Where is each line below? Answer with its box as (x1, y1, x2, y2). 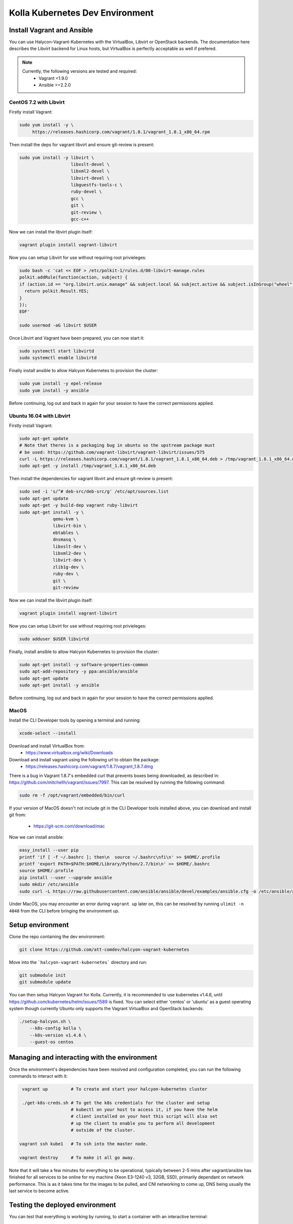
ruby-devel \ (71, 189, 102, 194)
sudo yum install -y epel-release (19, 381, 102, 386)
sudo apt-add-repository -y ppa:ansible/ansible (19, 669, 138, 674)
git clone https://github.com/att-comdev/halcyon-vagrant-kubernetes (19, 946, 189, 952)
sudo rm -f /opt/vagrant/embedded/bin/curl (19, 793, 126, 798)
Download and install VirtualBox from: (9, 743, 85, 749)
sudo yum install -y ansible (19, 387, 89, 393)
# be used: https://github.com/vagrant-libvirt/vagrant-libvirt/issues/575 (19, 449, 205, 455)
